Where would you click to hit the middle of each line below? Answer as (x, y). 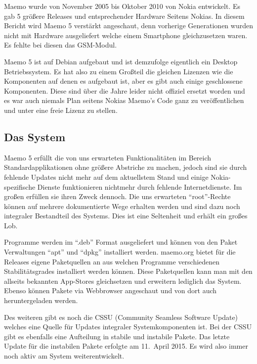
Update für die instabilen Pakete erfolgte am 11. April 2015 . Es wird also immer (126, 346)
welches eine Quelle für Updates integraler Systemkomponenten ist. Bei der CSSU (128, 327)
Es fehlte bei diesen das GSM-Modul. (61, 45)
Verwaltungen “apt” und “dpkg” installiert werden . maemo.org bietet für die (120, 252)
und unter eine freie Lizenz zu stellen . (61, 110)
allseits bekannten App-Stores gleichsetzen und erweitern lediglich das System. (123, 281)
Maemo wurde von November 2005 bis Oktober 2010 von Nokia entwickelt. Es (122, 6)
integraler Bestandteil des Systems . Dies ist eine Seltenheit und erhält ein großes (126, 216)
